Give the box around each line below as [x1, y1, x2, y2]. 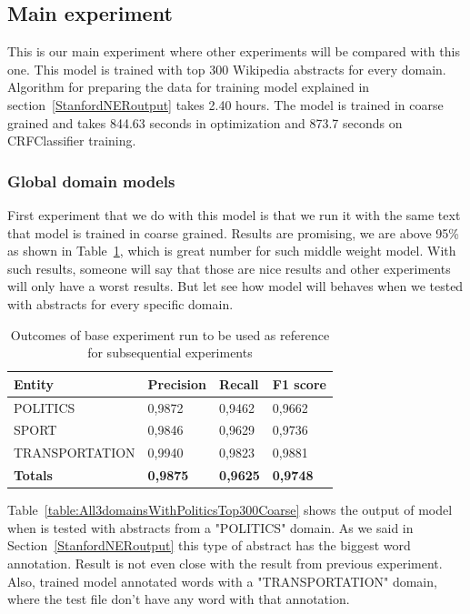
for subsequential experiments [87, 343, 253, 362]
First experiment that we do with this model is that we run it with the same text [7, 205, 461, 224]
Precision [147, 374, 207, 393]
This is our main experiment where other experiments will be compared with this [7, 42, 460, 61]
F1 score [272, 374, 326, 393]
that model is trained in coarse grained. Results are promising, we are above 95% [7, 223, 459, 242]
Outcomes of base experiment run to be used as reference [10, 325, 330, 344]
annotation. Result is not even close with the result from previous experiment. [7, 553, 443, 572]
